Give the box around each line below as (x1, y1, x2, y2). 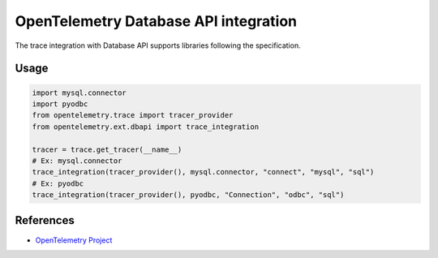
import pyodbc (32, 99, 88, 109)
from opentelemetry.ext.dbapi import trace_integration (32, 122, 260, 131)
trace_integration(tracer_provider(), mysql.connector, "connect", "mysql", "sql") (32, 167, 375, 177)
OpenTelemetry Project (35, 235, 113, 245)
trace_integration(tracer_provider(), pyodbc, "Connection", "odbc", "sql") (32, 191, 345, 200)
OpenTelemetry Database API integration (15, 12, 298, 30)
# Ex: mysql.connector (32, 156, 122, 166)
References (15, 213, 75, 227)
